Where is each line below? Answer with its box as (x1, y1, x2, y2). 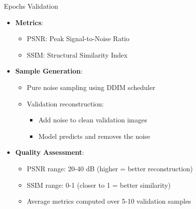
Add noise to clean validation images (38, 115, 147, 125)
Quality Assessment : (15, 147, 84, 157)
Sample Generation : (15, 66, 83, 76)
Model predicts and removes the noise (38, 131, 151, 141)
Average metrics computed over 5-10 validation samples (27, 196, 191, 206)
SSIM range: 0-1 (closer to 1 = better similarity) (27, 179, 171, 190)
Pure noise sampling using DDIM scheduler (27, 82, 155, 92)
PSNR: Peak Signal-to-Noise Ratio (27, 33, 130, 44)
